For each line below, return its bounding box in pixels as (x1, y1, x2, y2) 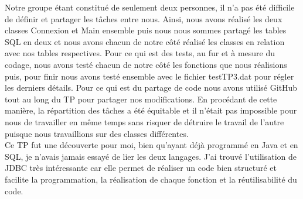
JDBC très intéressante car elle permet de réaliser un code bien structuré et (5, 162, 277, 174)
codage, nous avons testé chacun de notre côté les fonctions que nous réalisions (5, 58, 287, 70)
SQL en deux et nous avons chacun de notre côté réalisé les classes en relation (5, 35, 285, 47)
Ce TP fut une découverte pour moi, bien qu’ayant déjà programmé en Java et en (5, 139, 298, 151)
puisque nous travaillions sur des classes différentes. (5, 127, 189, 139)
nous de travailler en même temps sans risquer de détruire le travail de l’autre (5, 115, 284, 128)
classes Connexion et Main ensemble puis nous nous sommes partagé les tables (5, 24, 287, 36)
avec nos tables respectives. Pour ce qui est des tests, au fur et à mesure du (5, 47, 275, 59)
